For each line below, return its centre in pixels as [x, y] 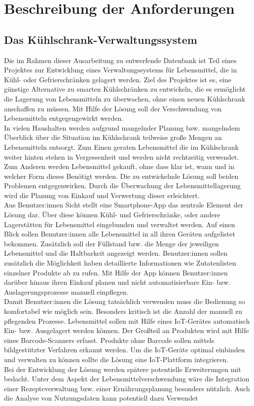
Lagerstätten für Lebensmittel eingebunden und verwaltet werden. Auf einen [120, 224]
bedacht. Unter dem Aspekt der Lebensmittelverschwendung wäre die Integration [127, 379]
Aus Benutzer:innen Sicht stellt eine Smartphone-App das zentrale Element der [124, 205]
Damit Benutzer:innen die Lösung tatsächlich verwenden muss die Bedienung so [125, 301]
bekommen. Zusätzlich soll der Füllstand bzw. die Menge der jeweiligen [111, 243]
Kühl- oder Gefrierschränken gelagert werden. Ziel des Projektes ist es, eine [118, 79]
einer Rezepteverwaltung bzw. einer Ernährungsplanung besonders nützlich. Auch [127, 388]
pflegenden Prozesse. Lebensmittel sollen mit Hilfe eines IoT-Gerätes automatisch [127, 321]
